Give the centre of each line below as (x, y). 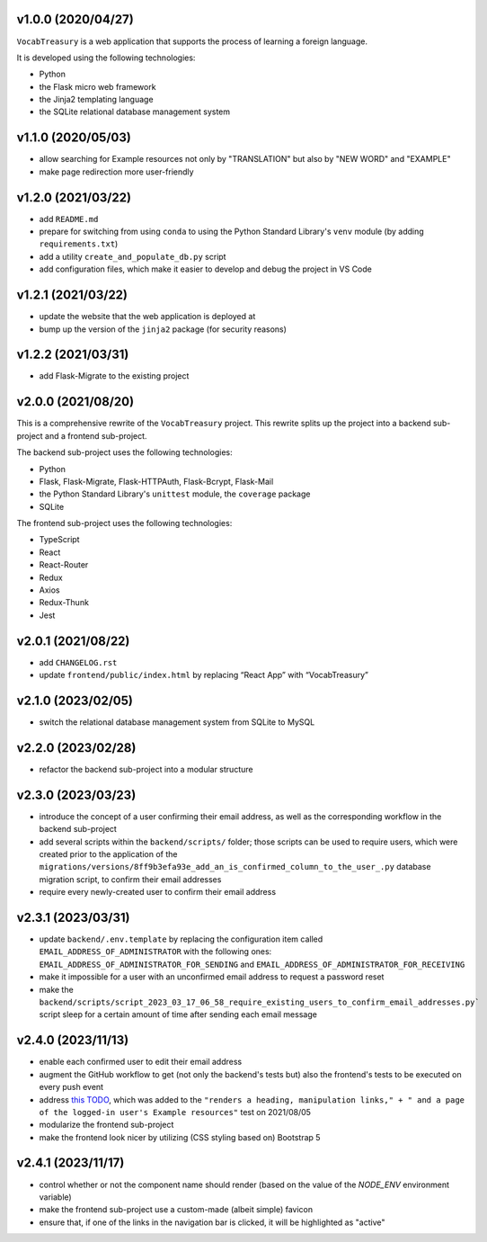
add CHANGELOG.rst (78, 662)
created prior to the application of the (108, 854)
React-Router (64, 565)
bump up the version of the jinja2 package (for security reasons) (163, 329)
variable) (55, 1197)
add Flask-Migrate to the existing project (114, 376)
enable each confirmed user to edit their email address (141, 1062)
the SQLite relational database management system (135, 112)
